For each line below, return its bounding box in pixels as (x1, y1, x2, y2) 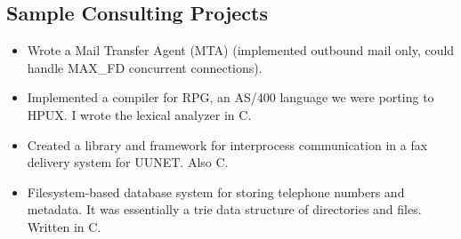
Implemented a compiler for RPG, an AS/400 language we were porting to (27, 88, 434, 107)
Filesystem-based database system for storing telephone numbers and (27, 182, 405, 201)
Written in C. (27, 217, 101, 235)
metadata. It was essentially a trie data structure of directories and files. (27, 200, 422, 219)
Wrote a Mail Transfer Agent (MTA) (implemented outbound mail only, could (27, 41, 455, 60)
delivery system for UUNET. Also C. (27, 153, 229, 171)
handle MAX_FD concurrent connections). (27, 58, 263, 76)
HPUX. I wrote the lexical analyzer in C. (27, 105, 252, 123)
